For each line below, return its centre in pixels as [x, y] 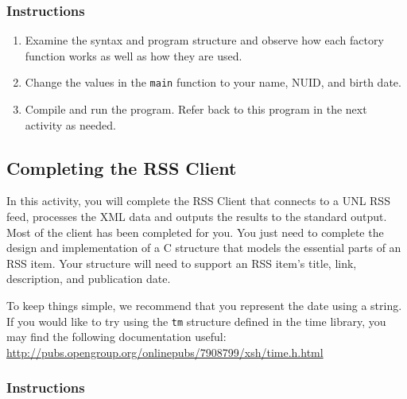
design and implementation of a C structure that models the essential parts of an [204, 248]
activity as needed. [70, 124]
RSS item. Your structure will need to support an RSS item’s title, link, [182, 263]
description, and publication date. [89, 279]
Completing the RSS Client [122, 167]
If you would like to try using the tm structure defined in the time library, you [196, 321]
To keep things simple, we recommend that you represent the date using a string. [204, 306]
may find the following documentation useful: [116, 337]
